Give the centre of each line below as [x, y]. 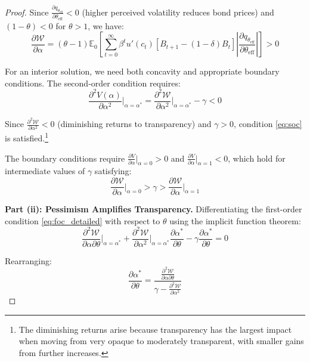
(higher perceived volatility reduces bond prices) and [178, 12]
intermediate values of [45, 171]
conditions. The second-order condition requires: [93, 83]
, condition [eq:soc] [268, 124]
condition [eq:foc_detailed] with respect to [83, 220]
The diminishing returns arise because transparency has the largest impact [155, 329]
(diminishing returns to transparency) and [134, 124]
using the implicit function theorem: [235, 220]
